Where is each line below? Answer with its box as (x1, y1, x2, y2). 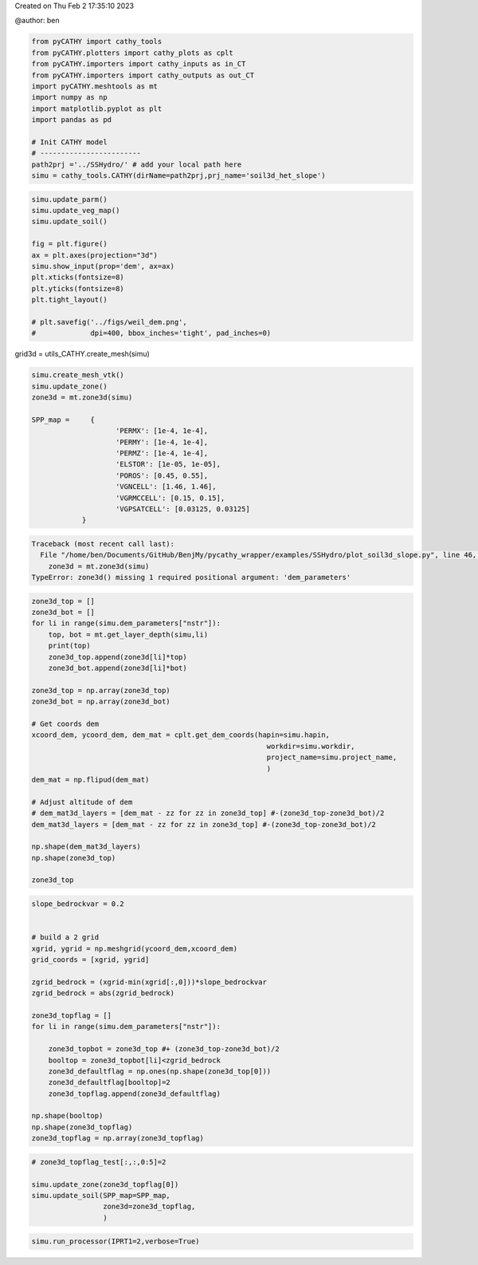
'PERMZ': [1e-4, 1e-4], (116, 449, 209, 458)
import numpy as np (31, 93, 108, 102)
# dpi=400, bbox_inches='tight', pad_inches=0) (31, 329, 272, 338)
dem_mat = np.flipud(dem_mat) (31, 774, 150, 784)
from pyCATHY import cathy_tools (31, 37, 163, 46)
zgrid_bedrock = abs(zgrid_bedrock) (31, 989, 175, 998)
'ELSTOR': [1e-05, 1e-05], (116, 459, 221, 469)
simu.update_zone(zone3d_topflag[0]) (31, 1180, 179, 1188)
